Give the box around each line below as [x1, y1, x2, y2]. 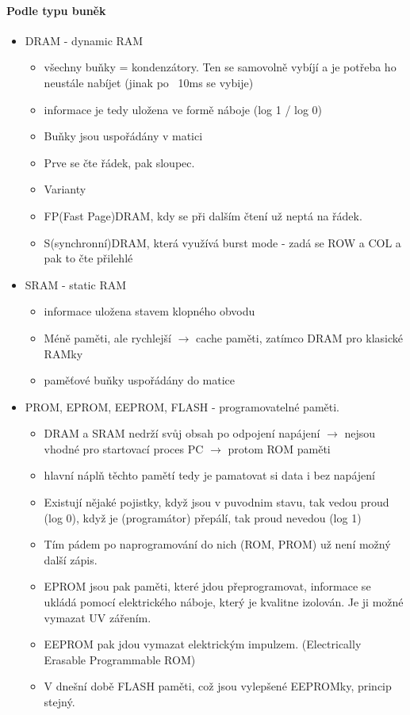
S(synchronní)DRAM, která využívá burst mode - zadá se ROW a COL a [44, 234, 401, 250]
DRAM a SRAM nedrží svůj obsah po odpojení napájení [44, 425, 320, 442]
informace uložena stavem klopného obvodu [44, 303, 255, 319]
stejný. [44, 694, 75, 710]
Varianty [44, 181, 86, 197]
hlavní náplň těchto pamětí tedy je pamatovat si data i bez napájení [44, 467, 375, 484]
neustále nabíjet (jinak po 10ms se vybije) [44, 74, 254, 90]
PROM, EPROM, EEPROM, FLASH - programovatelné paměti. [25, 398, 339, 415]
